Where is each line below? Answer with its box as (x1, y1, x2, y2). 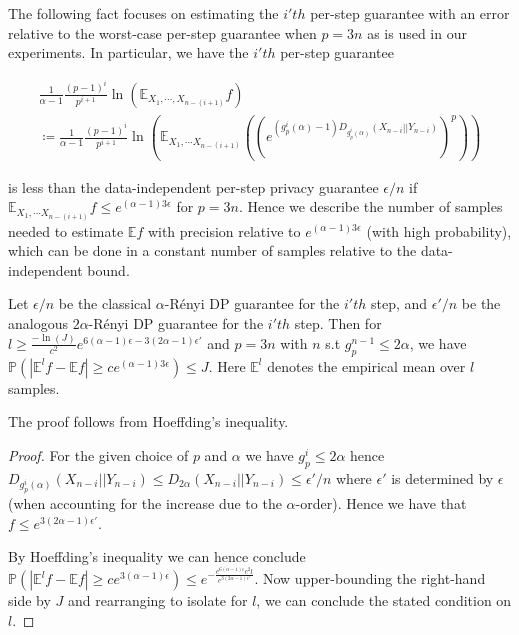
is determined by (391, 467, 494, 488)
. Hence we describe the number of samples (238, 196, 503, 217)
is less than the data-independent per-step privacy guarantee (8, 176, 379, 197)
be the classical (58, 293, 152, 314)
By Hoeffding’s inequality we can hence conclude (8, 546, 306, 567)
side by (8, 590, 51, 611)
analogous (8, 312, 68, 333)
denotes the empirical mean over (267, 355, 466, 376)
